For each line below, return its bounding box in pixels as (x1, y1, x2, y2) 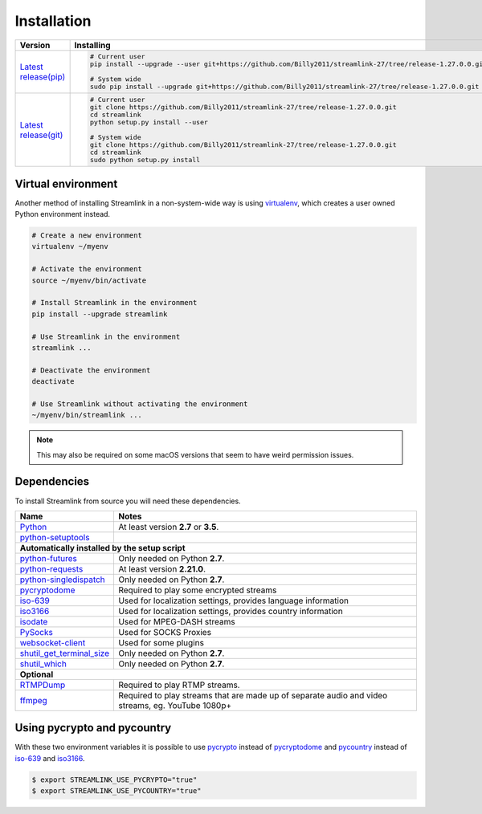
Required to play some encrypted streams (117, 584, 277, 596)
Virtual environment (14, 177, 118, 190)
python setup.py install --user (89, 118, 209, 127)
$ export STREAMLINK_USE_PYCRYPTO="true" (31, 775, 198, 784)
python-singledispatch (19, 574, 106, 585)
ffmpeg (19, 694, 47, 706)
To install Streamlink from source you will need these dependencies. (14, 496, 241, 506)
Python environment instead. (14, 210, 111, 219)
